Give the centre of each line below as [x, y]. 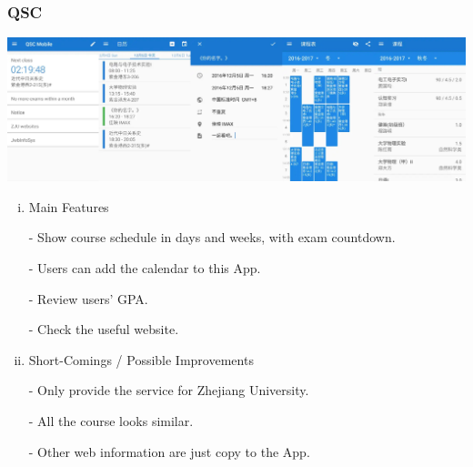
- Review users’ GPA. [88, 298]
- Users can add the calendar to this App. [145, 267]
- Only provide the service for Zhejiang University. [169, 390]
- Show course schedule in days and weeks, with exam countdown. [212, 237]
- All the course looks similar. [111, 420]
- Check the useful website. [104, 329]
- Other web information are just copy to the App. [169, 451]
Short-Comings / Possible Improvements [141, 359]
